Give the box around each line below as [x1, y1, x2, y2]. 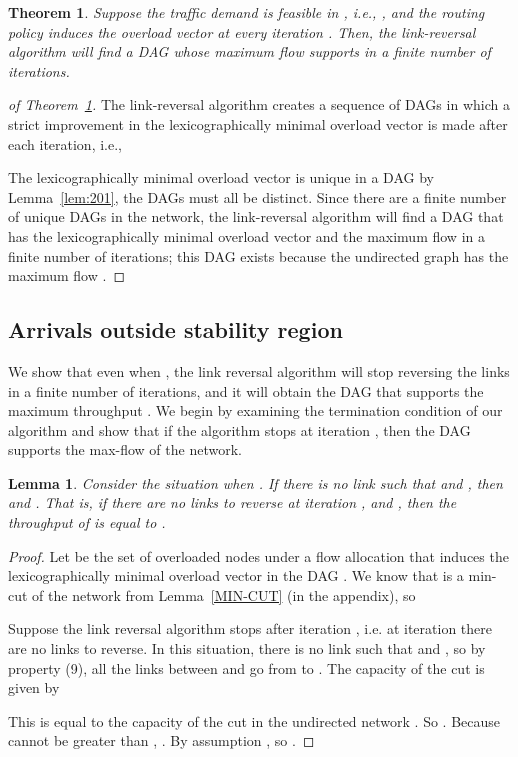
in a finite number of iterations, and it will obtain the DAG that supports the [8, 380, 484, 401]
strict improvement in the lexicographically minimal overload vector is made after [8, 113, 508, 134]
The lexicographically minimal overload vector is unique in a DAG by [8, 167, 434, 188]
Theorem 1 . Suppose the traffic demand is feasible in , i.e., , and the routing [8, 2, 485, 22]
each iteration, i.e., [8, 133, 122, 154]
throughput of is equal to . [8, 512, 166, 533]
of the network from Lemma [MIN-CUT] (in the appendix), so [32, 584, 416, 605]
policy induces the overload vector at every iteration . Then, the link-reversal [8, 21, 476, 42]
